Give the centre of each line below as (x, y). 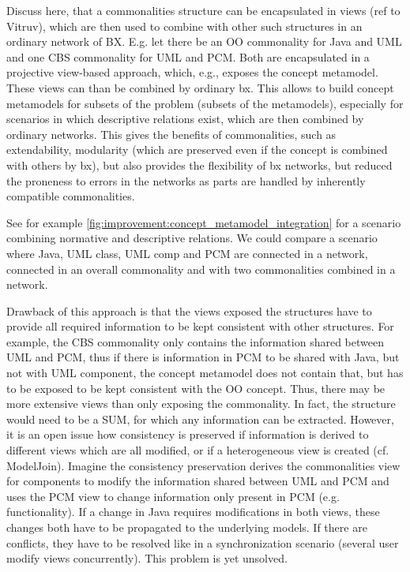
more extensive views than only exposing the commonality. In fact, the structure (201, 404)
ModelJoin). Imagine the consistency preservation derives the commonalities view (203, 465)
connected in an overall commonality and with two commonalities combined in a (201, 269)
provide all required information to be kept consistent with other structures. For (200, 326)
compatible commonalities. (71, 196)
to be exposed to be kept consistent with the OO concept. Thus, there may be (196, 388)
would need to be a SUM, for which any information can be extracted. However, (200, 419)
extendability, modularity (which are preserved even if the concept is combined (197, 150)
